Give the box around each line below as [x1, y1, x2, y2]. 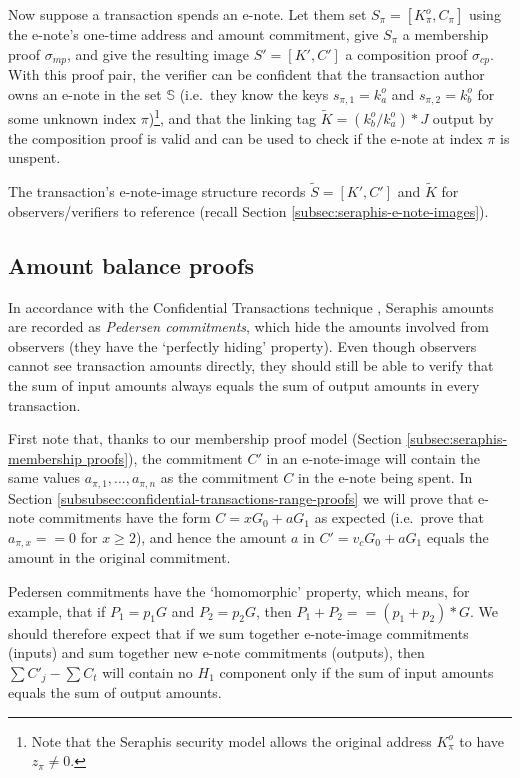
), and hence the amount [135, 526, 287, 547]
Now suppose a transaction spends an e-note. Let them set [8, 4, 367, 24]
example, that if [8, 600, 106, 621]
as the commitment [160, 467, 279, 488]
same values [8, 467, 81, 488]
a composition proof [345, 43, 468, 64]
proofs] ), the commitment [86, 447, 243, 468]
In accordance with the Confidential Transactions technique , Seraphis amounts [8, 296, 494, 317]
